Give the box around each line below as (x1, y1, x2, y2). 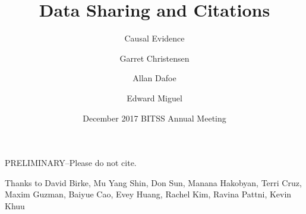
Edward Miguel (127, 91, 182, 104)
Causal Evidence (124, 32, 185, 44)
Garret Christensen (119, 52, 190, 64)
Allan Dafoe (133, 72, 176, 84)
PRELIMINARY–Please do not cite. (5, 156, 137, 169)
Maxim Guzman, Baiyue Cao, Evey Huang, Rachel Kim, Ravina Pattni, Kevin (5, 188, 292, 200)
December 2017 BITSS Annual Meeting (83, 111, 226, 124)
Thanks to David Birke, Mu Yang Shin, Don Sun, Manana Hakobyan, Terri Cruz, (5, 176, 302, 189)
